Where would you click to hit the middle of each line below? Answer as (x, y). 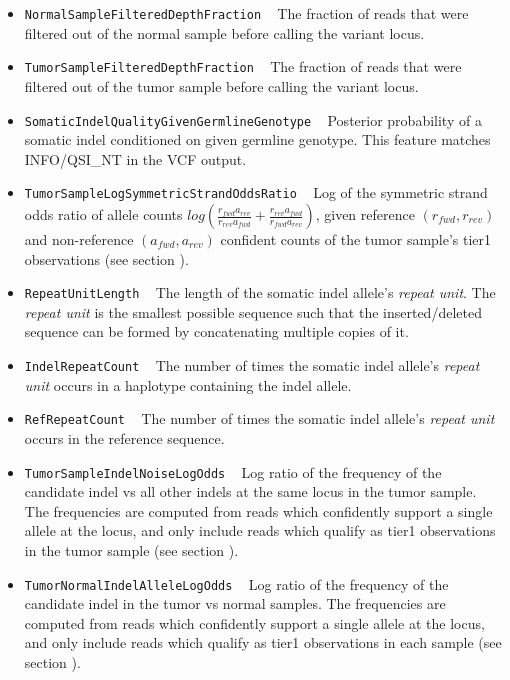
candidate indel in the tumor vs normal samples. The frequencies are (235, 603)
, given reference (365, 214)
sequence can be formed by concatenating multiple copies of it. (216, 331)
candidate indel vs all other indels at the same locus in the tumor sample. (250, 491)
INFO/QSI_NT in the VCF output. (135, 158)
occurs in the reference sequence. (124, 437)
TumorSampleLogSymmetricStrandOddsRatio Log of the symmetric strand (256, 192)
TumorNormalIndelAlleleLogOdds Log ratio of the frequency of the (236, 583)
